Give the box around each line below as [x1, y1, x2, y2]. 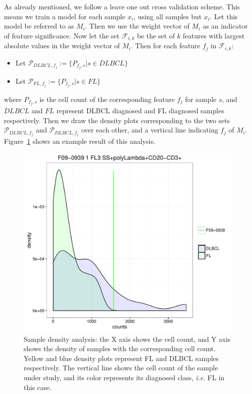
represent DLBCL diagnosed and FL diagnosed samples [56, 105, 224, 115]
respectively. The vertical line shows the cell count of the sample [24, 362, 218, 373]
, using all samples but [133, 11, 202, 21]
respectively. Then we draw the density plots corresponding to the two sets [4, 115, 230, 125]
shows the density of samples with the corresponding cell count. [24, 343, 216, 354]
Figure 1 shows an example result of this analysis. [4, 136, 155, 146]
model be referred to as [4, 21, 74, 31]
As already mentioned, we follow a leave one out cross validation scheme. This [4, 1, 240, 11]
